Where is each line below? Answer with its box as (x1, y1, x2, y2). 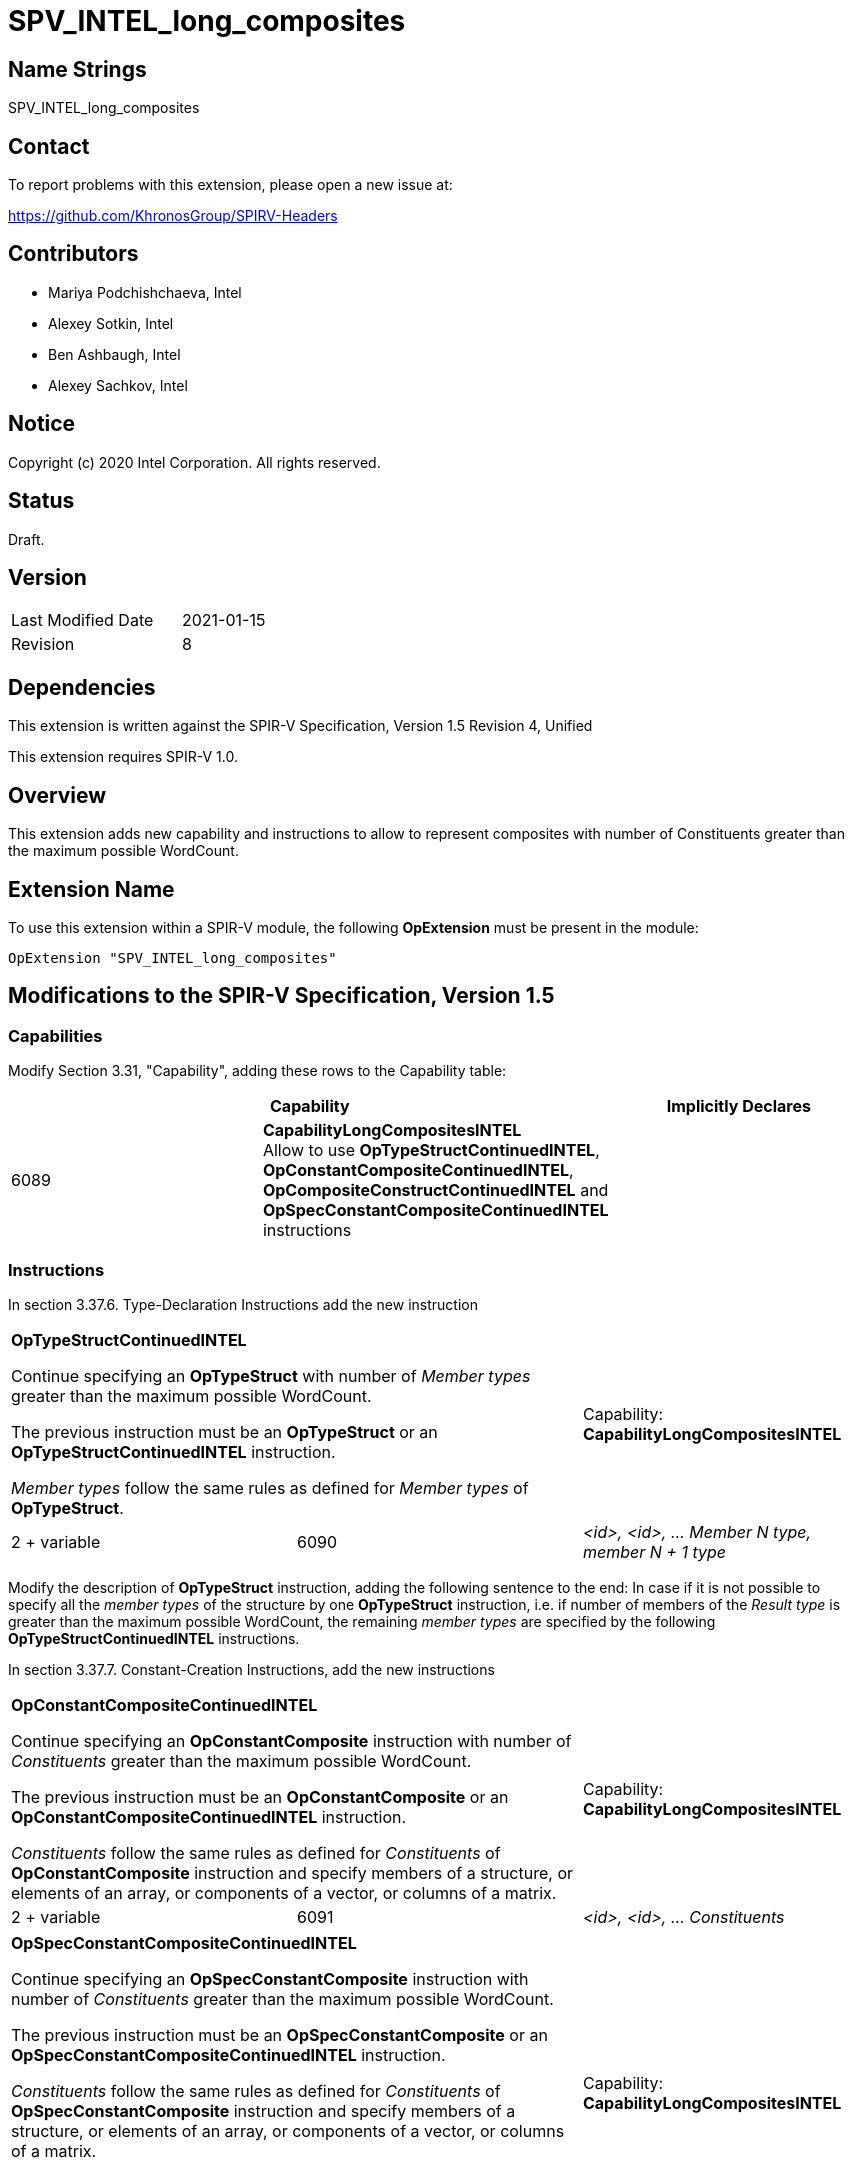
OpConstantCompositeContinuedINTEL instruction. (11, 1806, 407, 1827)
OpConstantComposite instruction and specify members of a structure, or (11, 1862, 574, 1883)
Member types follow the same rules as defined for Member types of (11, 1477, 529, 1498)
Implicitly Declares (666, 1096, 811, 1117)
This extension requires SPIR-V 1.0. (8, 748, 238, 766)
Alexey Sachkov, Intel (48, 376, 188, 394)
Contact (8, 133, 90, 159)
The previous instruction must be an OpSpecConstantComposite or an (11, 2024, 548, 2045)
